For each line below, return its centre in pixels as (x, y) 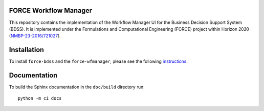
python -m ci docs (40, 98)
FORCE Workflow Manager (51, 10)
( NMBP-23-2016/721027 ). (35, 36)
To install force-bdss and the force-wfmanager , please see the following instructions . (99, 61)
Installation (26, 50)
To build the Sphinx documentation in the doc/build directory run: (77, 87)
